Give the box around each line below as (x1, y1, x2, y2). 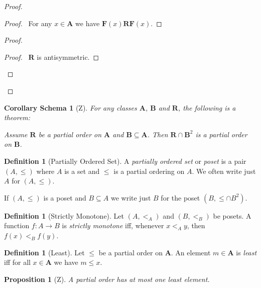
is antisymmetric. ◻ (37, 51, 99, 62)
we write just (110, 192, 151, 203)
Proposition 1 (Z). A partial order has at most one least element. (4, 273, 210, 284)
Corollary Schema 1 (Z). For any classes (4, 102, 137, 113)
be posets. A (213, 210, 251, 221)
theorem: (4, 112, 31, 123)
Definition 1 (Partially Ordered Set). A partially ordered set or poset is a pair (4, 155, 246, 166)
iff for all (4, 257, 31, 267)
